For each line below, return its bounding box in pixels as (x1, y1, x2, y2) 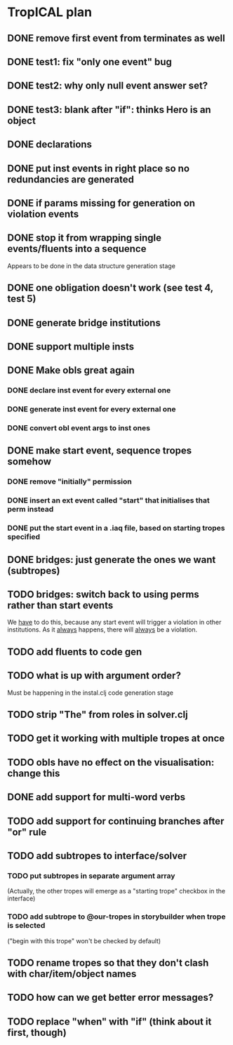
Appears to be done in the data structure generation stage (7, 261, 175, 270)
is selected (7, 921, 46, 931)
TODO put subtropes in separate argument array (7, 871, 175, 881)
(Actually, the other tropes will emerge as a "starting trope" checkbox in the (7, 887, 226, 896)
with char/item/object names (7, 968, 137, 980)
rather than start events (7, 599, 114, 611)
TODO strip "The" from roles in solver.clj (7, 709, 188, 721)
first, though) (7, 1026, 67, 1039)
